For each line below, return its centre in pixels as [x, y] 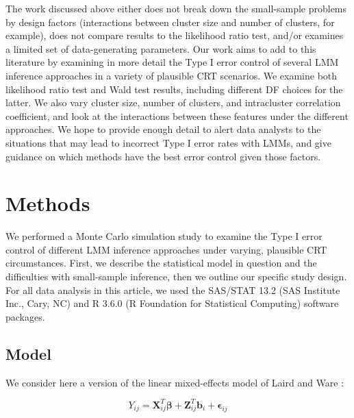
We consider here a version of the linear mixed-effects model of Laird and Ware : [175, 382]
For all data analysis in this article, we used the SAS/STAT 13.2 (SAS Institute [173, 290]
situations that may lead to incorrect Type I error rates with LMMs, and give [168, 142]
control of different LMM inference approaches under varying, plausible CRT [166, 249]
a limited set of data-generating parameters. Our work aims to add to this [161, 48]
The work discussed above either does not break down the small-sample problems [176, 8]
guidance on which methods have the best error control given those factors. [163, 156]
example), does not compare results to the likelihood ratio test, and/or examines [175, 35]
